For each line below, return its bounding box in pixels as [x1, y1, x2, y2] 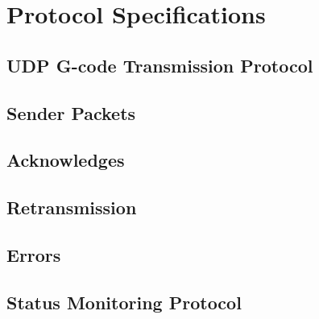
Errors [6, 242, 61, 267]
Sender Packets [6, 100, 136, 125]
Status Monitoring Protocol [6, 289, 242, 314]
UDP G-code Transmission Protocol [6, 52, 313, 77]
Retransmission [6, 195, 137, 220]
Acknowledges [6, 147, 125, 172]
